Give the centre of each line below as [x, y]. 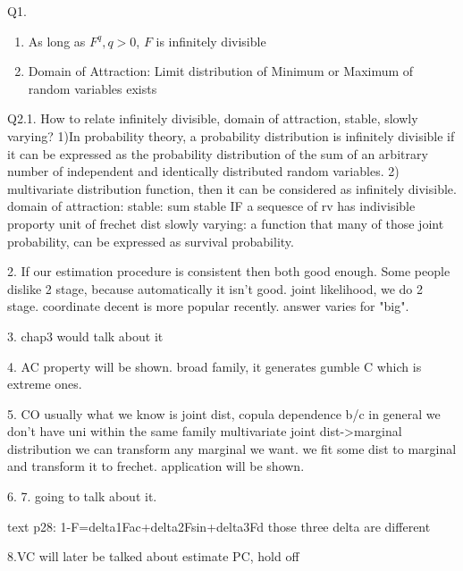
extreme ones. [45, 384]
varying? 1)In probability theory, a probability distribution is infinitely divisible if [231, 135]
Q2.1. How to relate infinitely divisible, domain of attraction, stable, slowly [213, 118]
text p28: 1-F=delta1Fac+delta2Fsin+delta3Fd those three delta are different [219, 526]
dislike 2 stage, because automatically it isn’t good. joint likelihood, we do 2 [215, 288]
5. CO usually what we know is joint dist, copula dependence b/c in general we [224, 413]
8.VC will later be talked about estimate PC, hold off [153, 556]
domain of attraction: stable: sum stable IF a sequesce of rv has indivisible [211, 206]
